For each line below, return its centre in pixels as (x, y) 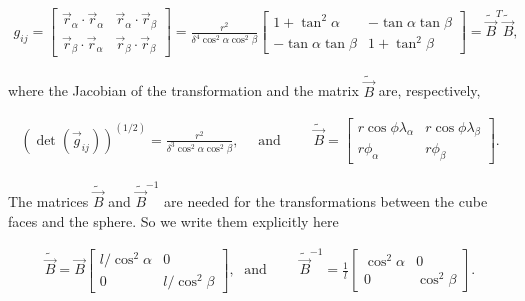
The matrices (48, 201)
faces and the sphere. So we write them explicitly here (173, 220)
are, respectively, (429, 90)
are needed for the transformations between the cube (326, 201)
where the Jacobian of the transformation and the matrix (183, 90)
